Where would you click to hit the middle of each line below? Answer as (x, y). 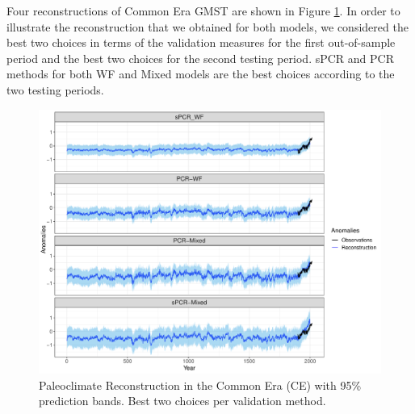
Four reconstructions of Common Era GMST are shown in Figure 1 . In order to (203, 10)
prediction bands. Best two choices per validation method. (182, 401)
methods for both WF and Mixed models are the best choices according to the (201, 74)
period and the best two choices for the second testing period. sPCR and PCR (200, 58)
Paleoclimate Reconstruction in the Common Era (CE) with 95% (200, 385)
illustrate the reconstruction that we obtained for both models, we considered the (207, 26)
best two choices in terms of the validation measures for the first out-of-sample (201, 42)
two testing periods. (55, 89)
